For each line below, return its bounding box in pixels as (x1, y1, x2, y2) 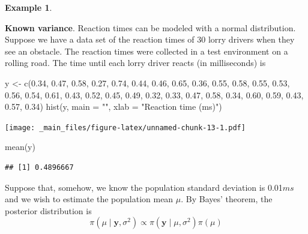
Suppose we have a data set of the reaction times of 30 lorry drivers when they (5, 33, 295, 46)
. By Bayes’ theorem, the (181, 193, 273, 205)
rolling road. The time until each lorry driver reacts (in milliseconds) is (5, 56, 266, 69)
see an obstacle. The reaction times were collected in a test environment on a (5, 44, 288, 57)
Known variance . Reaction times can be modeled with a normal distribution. (5, 21, 296, 34)
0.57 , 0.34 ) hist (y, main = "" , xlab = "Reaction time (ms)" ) (5, 100, 222, 113)
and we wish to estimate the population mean (5, 193, 174, 205)
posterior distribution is (5, 204, 92, 217)
